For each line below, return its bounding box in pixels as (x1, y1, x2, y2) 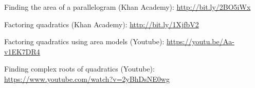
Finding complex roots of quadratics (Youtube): (4, 63, 155, 74)
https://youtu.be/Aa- (166, 36, 234, 47)
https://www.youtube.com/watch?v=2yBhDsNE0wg (4, 73, 170, 84)
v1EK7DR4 (4, 46, 40, 57)
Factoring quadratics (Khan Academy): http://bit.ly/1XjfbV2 (4, 19, 199, 29)
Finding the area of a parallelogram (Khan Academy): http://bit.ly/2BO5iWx (4, 2, 251, 12)
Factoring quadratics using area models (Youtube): (4, 36, 165, 47)
